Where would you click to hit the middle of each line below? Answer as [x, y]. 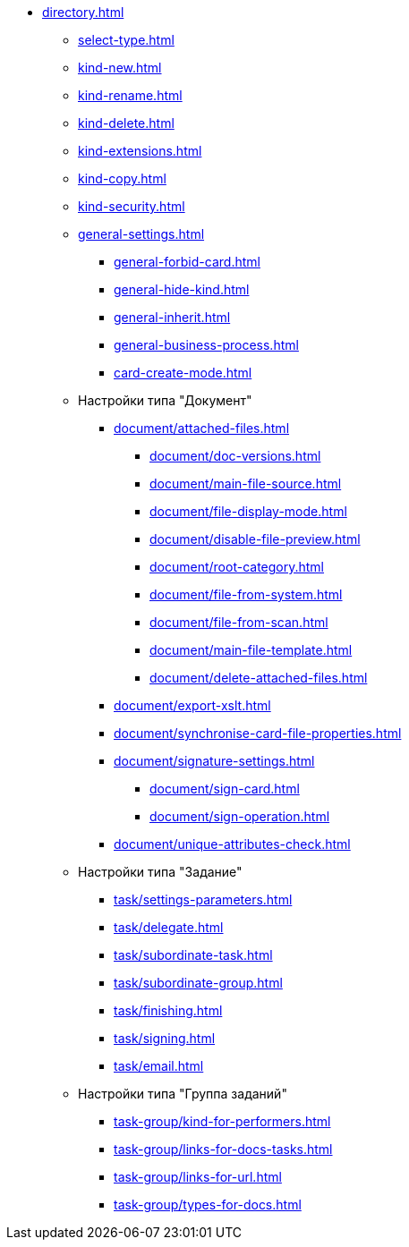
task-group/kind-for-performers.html [222, 1121]
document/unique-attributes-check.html [232, 844]
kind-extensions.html [140, 151]
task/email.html [159, 1066]
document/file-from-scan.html [239, 622]
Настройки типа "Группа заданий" [183, 1094]
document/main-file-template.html [251, 650]
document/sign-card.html [225, 789]
